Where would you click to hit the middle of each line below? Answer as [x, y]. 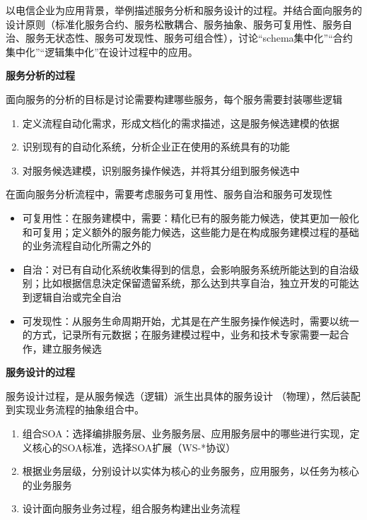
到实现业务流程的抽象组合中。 [75, 409]
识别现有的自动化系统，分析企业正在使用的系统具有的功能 [156, 147]
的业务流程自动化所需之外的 [87, 246]
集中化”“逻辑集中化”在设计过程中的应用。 [102, 51]
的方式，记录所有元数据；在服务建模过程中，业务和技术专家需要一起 [181, 335]
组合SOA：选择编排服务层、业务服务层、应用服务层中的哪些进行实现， [186, 433]
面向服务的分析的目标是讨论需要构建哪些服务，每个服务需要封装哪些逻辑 [174, 99]
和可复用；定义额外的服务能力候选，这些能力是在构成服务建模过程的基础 [191, 231]
